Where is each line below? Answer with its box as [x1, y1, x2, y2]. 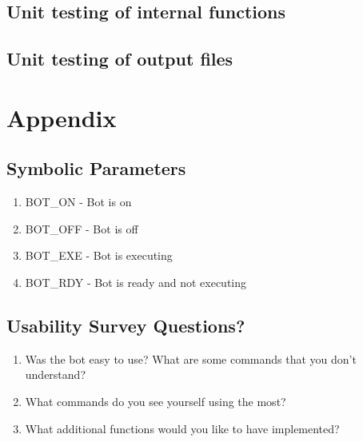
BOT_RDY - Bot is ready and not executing [25, 273, 247, 290]
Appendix [6, 101, 117, 133]
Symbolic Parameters [6, 156, 186, 181]
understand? [25, 366, 86, 383]
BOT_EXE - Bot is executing [25, 247, 173, 264]
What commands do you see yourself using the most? [25, 392, 286, 409]
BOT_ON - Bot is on [25, 193, 132, 210]
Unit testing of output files [6, 46, 233, 71]
